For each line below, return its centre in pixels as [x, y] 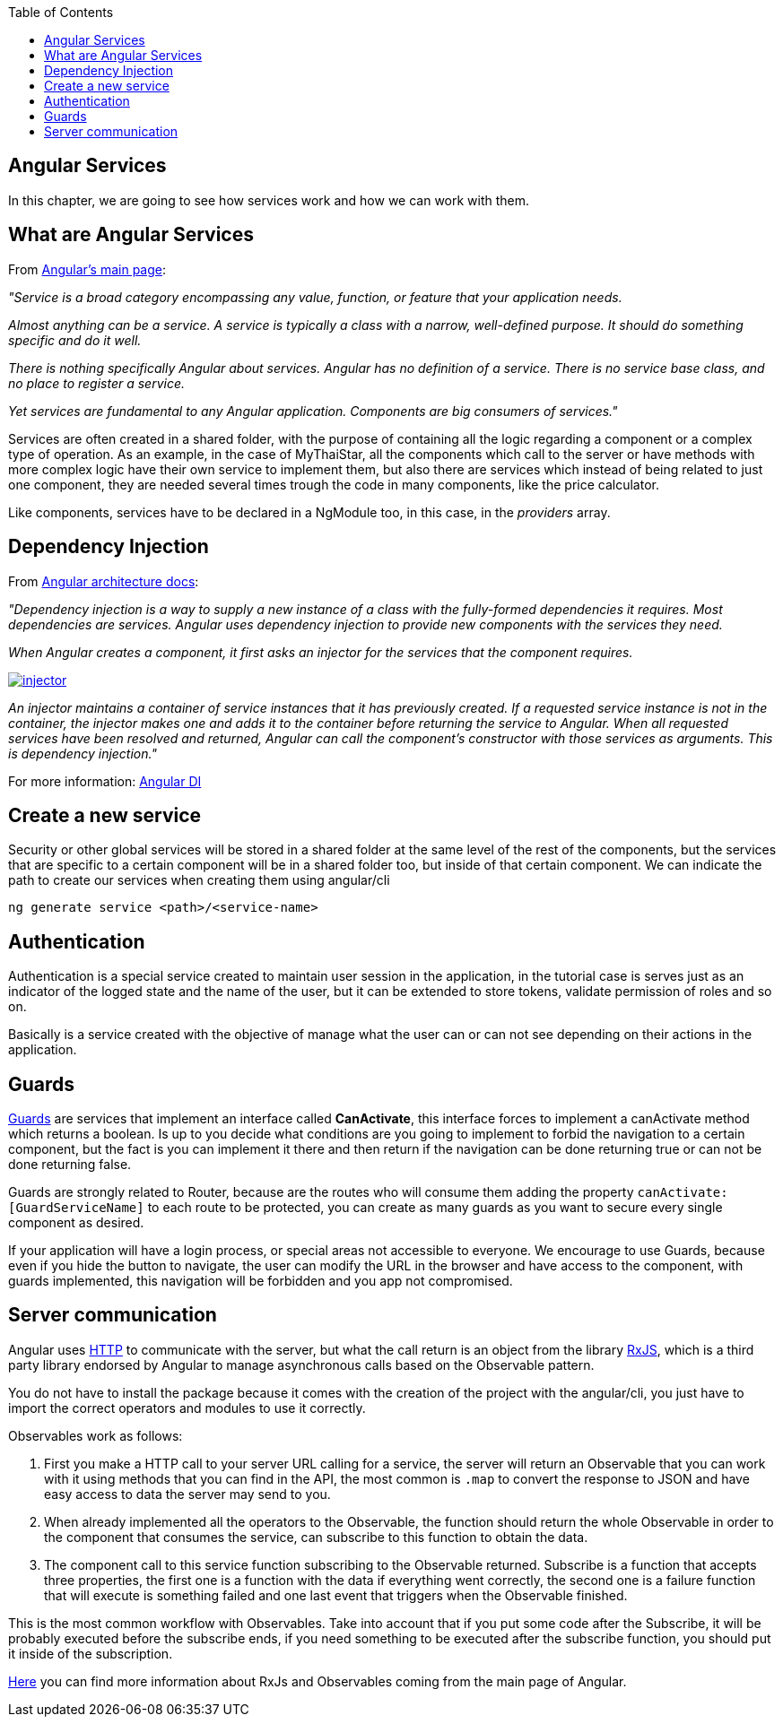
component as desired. [76, 1223]
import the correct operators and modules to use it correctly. [187, 1408]
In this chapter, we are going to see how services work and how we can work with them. [269, 200]
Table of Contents [61, 12]
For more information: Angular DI [105, 781]
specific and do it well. [75, 340]
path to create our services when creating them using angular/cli [199, 880]
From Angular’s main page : [87, 269]
